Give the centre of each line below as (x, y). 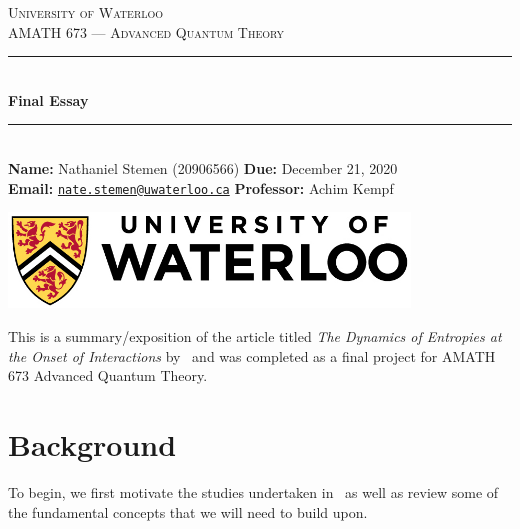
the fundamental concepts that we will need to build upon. (188, 511)
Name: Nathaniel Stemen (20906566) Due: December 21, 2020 (203, 167)
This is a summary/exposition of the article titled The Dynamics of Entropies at (255, 336)
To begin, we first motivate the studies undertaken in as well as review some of (253, 491)
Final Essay (48, 99)
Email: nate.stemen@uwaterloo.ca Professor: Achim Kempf (201, 187)
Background (92, 444)
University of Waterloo (86, 12)
